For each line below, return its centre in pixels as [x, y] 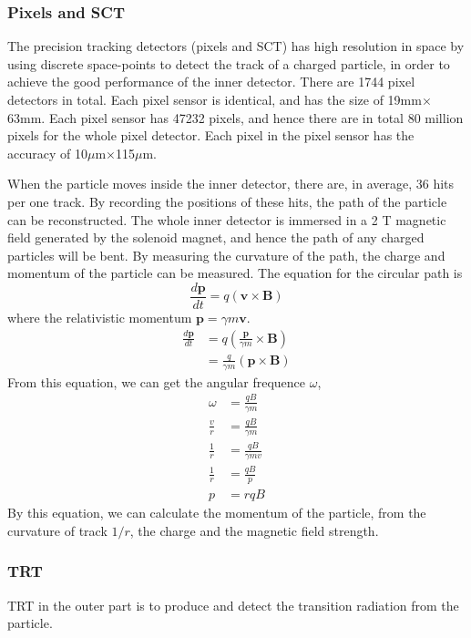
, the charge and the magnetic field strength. [254, 530]
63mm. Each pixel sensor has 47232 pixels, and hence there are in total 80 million [235, 117]
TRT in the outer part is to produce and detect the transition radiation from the [233, 605]
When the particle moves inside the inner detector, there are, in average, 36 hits [231, 184]
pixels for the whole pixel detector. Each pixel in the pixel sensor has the [211, 135]
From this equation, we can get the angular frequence [157, 381]
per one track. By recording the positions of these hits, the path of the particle [227, 201]
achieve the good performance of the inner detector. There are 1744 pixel [211, 82]
